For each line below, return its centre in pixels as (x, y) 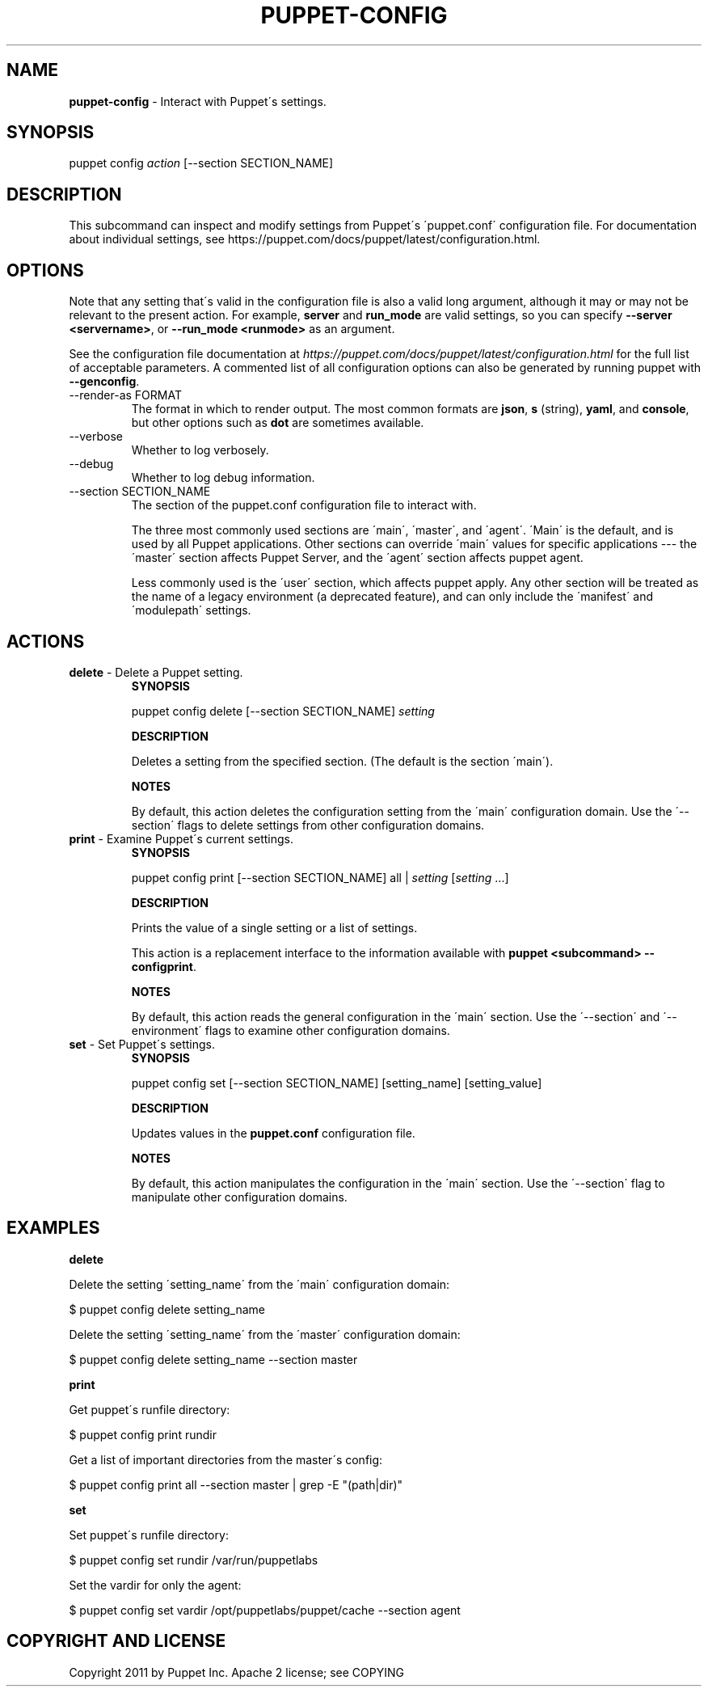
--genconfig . (104, 382)
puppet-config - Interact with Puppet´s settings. (198, 101)
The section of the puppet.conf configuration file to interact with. (304, 505)
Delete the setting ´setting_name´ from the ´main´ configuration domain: (259, 1284)
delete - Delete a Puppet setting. (156, 672)
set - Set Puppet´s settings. (142, 1044)
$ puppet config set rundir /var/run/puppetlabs (194, 1560)
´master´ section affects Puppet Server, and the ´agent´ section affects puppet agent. (357, 558)
